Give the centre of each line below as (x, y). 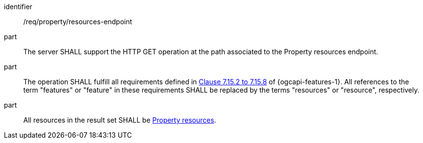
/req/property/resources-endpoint (78, 22)
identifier (18, 7)
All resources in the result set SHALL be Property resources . (120, 120)
